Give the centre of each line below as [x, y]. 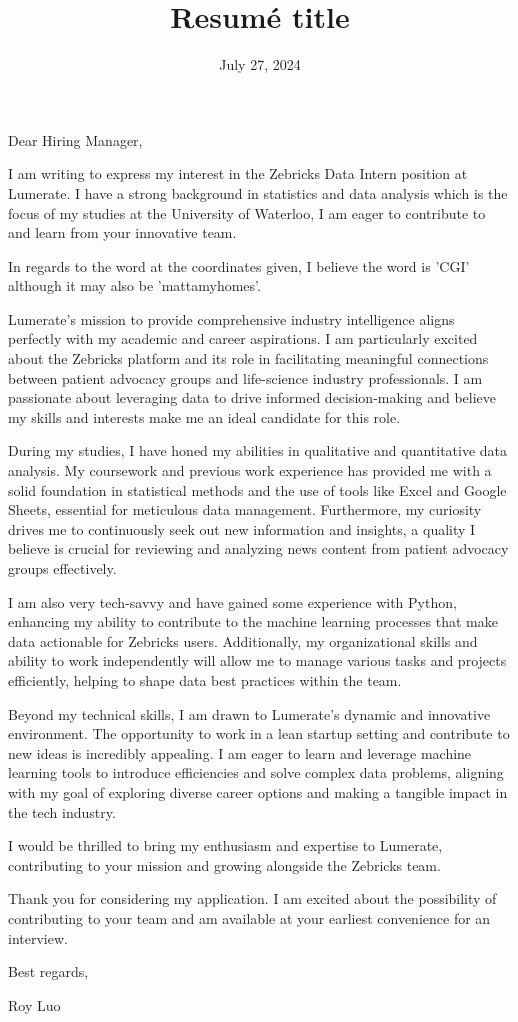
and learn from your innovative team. [122, 232]
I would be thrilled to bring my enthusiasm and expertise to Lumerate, [225, 845]
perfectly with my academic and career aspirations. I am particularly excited [243, 338]
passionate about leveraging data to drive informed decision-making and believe [252, 397]
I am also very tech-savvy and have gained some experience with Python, [232, 601]
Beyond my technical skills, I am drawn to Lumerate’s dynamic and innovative [249, 713]
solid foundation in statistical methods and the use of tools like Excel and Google [257, 489]
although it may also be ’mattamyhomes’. [134, 285]
